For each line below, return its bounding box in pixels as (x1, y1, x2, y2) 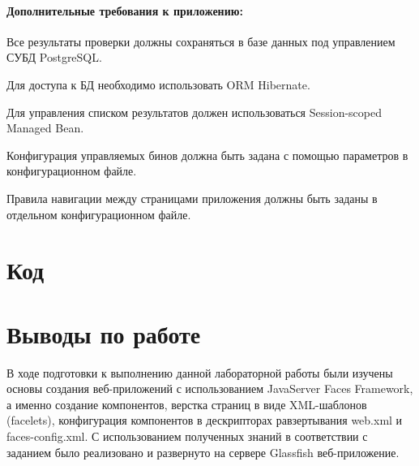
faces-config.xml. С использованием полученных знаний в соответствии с (6, 428, 368, 445)
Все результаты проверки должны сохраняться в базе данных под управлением (6, 32, 395, 50)
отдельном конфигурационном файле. (6, 205, 191, 222)
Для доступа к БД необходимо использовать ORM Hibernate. (6, 76, 310, 93)
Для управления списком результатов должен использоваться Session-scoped (6, 103, 382, 120)
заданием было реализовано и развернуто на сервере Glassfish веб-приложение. (6, 443, 400, 460)
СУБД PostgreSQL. (6, 49, 102, 66)
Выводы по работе (6, 317, 201, 350)
